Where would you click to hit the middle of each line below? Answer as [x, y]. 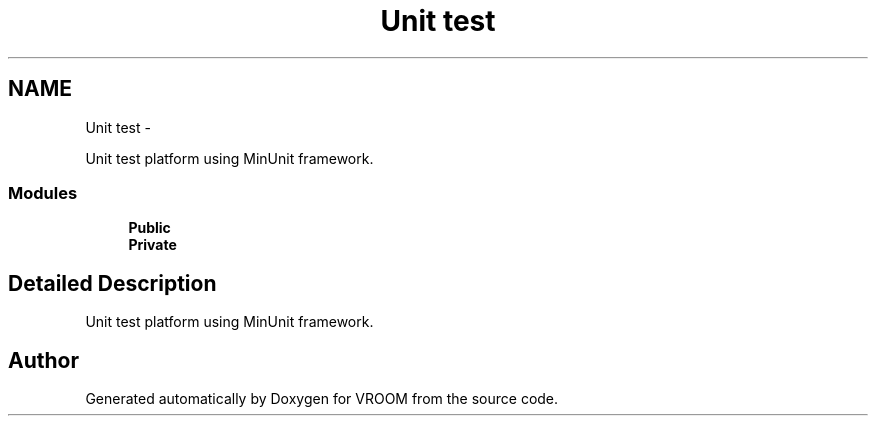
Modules [43, 192]
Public [149, 228]
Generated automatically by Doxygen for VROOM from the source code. [322, 399]
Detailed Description [112, 283]
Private [152, 245]
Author [43, 360]
